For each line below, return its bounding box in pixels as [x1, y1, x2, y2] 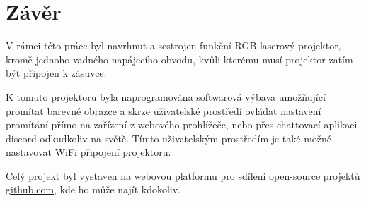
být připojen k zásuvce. [6, 66, 107, 80]
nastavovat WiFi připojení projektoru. [6, 145, 171, 159]
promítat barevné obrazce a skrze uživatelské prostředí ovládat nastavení [6, 103, 321, 118]
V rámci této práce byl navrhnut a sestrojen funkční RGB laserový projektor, [6, 38, 341, 53]
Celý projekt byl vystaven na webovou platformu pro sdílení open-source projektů [6, 168, 360, 183]
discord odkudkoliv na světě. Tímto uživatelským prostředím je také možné [6, 130, 332, 145]
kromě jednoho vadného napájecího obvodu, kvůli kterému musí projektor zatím [6, 51, 353, 66]
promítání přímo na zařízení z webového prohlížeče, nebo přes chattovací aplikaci [6, 117, 358, 132]
